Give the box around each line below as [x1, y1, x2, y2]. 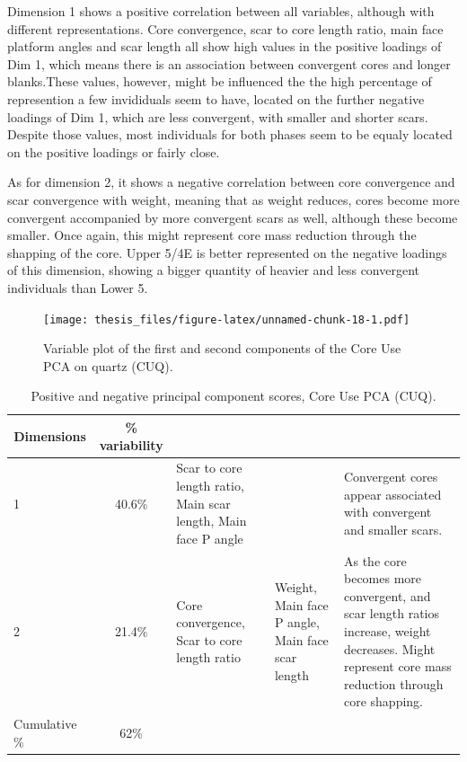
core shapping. [343, 692, 424, 711]
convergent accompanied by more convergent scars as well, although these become [7, 208, 458, 226]
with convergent [343, 502, 432, 521]
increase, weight [343, 621, 431, 640]
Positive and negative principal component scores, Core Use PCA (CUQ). [31, 386, 436, 405]
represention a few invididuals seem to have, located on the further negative [7, 89, 425, 108]
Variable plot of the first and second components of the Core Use [43, 339, 401, 358]
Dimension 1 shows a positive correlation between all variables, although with [7, 2, 435, 20]
